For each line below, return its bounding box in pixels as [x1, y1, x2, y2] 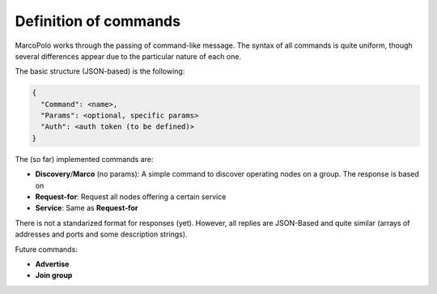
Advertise [35, 259, 70, 269]
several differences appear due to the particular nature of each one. [15, 51, 242, 61]
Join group [35, 271, 73, 280]
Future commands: [15, 244, 78, 254]
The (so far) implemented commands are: [15, 154, 154, 164]
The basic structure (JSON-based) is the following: [15, 66, 185, 76]
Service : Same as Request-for [35, 203, 138, 213]
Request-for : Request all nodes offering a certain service [35, 192, 227, 202]
